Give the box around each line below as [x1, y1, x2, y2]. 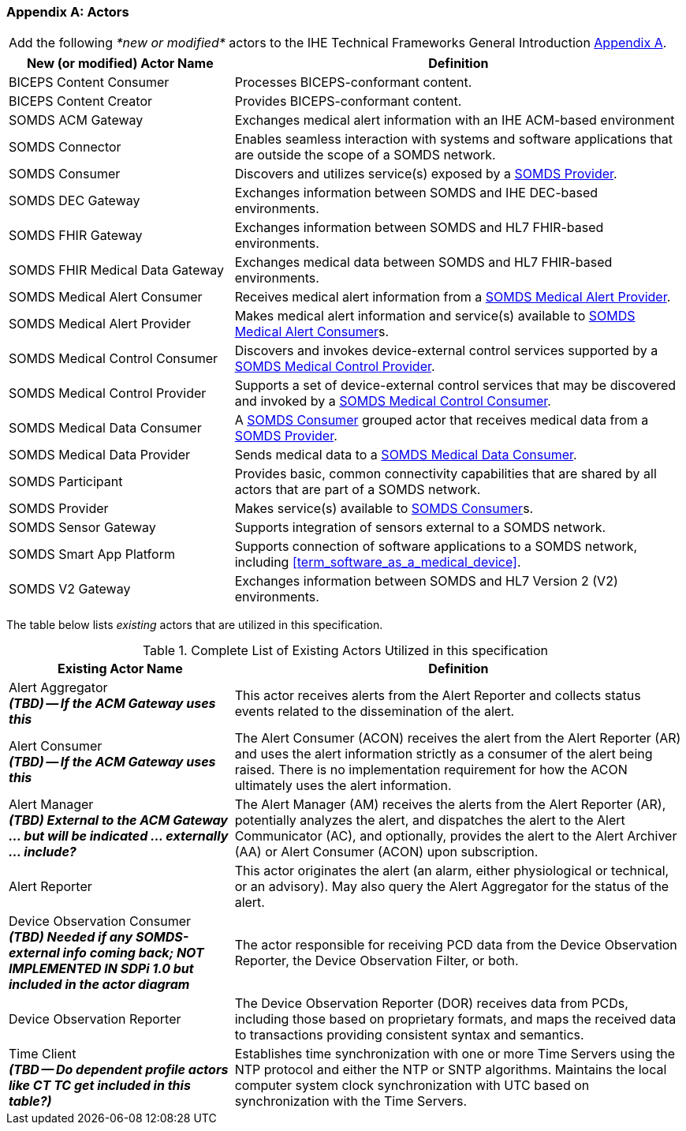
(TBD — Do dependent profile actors [9, 1062, 229, 1078]
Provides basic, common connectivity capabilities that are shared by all [234, 466, 657, 482]
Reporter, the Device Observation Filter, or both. [234, 953, 519, 969]
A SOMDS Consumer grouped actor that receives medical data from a [234, 412, 649, 429]
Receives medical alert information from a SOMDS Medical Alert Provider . [234, 289, 671, 305]
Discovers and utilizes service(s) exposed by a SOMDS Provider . [234, 166, 617, 182]
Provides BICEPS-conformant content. [234, 93, 462, 110]
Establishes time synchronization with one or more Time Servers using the [234, 1046, 676, 1062]
